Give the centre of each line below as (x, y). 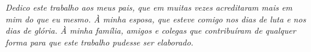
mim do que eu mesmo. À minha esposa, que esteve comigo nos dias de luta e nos (156, 19)
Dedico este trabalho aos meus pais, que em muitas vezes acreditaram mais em (149, 7)
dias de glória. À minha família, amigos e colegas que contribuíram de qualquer (151, 30)
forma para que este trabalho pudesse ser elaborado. (99, 42)
